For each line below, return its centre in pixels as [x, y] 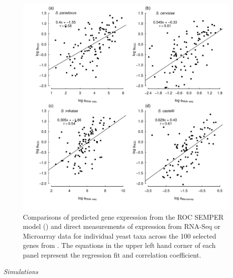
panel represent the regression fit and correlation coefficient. [112, 254]
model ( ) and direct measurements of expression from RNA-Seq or [122, 226]
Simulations [21, 271]
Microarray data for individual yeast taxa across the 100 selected [120, 235]
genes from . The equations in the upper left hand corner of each [119, 245]
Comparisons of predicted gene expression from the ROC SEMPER [123, 217]
